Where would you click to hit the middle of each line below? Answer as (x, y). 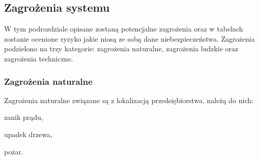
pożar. (14, 151)
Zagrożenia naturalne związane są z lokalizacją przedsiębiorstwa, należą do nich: (129, 100)
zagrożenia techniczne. (39, 58)
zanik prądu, (24, 117)
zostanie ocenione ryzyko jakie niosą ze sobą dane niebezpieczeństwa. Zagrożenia (129, 38)
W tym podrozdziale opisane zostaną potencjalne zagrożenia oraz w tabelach (124, 29)
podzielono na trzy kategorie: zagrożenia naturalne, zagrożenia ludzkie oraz (121, 49)
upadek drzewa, (28, 134)
